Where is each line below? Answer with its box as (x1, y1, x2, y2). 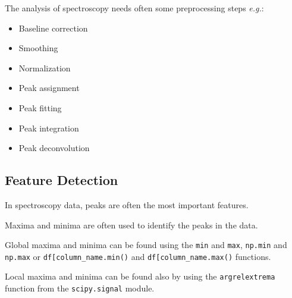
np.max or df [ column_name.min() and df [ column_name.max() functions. (5, 250, 271, 262)
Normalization (18, 61, 71, 74)
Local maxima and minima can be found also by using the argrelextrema (5, 270, 275, 283)
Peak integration (18, 121, 79, 134)
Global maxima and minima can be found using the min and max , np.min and (5, 239, 287, 251)
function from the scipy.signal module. (5, 282, 155, 294)
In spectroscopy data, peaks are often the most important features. (5, 198, 249, 211)
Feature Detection (5, 171, 118, 189)
